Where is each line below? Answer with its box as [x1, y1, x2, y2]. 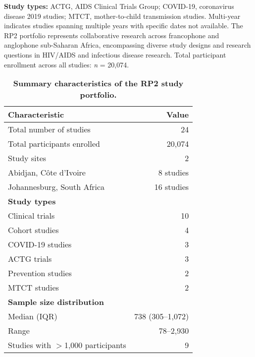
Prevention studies [8, 267, 72, 279]
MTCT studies [8, 282, 59, 294]
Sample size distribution [8, 296, 104, 308]
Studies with [8, 339, 51, 351]
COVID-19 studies [8, 238, 72, 250]
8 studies [158, 167, 189, 178]
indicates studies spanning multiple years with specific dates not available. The [4, 20, 243, 31]
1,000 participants [64, 339, 126, 351]
